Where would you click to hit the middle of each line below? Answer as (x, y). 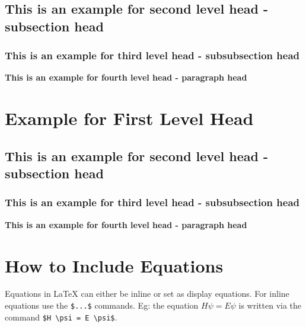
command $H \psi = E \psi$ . (61, 317)
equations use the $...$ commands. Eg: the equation (102, 305)
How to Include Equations (114, 265)
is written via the (270, 305)
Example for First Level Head (129, 118)
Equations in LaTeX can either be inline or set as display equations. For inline (147, 294)
